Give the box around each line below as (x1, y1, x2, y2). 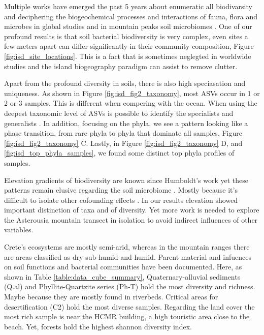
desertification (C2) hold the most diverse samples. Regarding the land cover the (4, 301, 255, 312)
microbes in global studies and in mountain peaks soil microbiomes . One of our (4, 21, 252, 32)
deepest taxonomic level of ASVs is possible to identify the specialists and (4, 107, 234, 118)
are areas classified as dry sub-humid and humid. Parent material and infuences (4, 251, 251, 262)
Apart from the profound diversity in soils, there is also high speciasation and (4, 78, 246, 88)
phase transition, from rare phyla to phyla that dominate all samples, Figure (4, 128, 242, 138)
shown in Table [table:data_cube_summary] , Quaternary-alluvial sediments (4, 271, 241, 282)
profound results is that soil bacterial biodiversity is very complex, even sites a (4, 31, 248, 41)
